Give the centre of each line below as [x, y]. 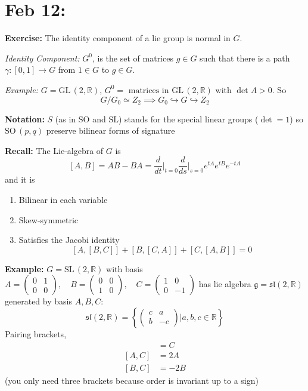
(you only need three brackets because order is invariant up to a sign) [132, 380]
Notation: [25, 118]
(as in [66, 118]
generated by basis [38, 301]
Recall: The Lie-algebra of [54, 150]
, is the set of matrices [133, 58]
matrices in [149, 90]
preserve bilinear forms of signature [111, 130]
